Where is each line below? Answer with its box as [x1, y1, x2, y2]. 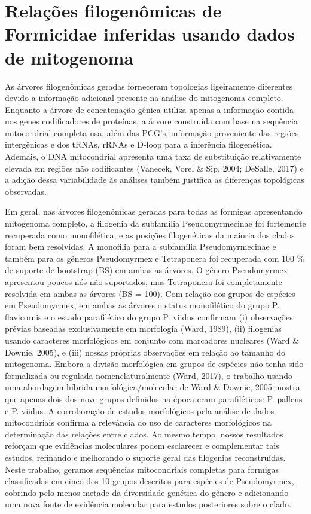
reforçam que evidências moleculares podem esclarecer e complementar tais [5, 439, 279, 452]
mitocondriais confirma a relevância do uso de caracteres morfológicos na [5, 416, 272, 429]
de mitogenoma [5, 45, 134, 69]
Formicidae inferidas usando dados [5, 22, 295, 46]
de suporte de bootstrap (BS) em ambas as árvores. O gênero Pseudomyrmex [5, 264, 288, 276]
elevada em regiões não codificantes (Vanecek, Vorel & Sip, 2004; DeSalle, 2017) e [5, 161, 304, 174]
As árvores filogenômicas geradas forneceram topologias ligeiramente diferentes [5, 79, 293, 92]
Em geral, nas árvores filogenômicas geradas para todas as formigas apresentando [5, 205, 303, 218]
